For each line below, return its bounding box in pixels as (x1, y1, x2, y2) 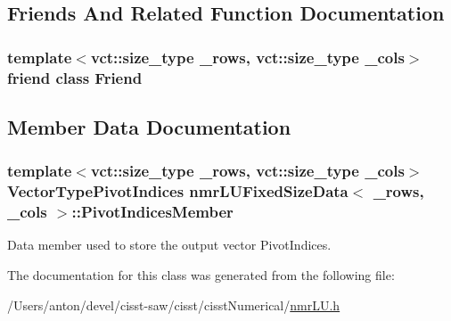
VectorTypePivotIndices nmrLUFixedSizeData (7, 180, 348, 202)
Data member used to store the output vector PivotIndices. (7, 235, 332, 254)
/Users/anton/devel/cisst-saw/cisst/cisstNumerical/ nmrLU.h (7, 295, 340, 314)
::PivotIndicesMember (71, 201, 234, 223)
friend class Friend (7, 66, 143, 88)
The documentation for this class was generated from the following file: (7, 265, 395, 284)
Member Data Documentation (7, 112, 291, 140)
